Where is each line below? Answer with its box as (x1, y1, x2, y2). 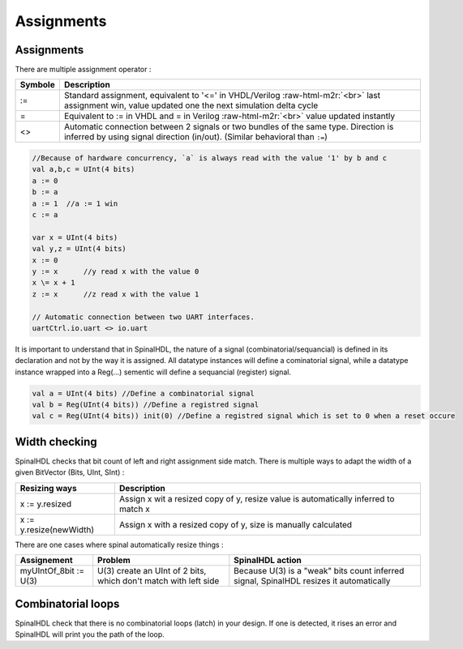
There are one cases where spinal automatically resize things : (15, 540, 224, 549)
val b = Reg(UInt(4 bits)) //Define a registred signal (32, 400, 259, 409)
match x (118, 503, 150, 515)
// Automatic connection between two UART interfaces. (32, 312, 255, 322)
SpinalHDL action (234, 555, 302, 566)
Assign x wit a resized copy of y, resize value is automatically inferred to (118, 493, 395, 504)
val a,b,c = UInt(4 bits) (32, 164, 135, 174)
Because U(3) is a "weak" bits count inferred (234, 566, 405, 577)
